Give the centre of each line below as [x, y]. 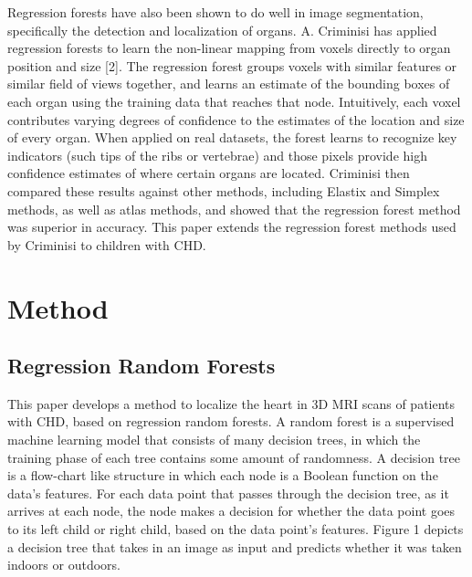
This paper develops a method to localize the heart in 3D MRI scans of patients [231, 403]
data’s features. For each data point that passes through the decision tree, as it [228, 493]
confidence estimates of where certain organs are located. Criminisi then [209, 173]
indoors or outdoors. [64, 565]
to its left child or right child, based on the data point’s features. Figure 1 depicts [236, 529]
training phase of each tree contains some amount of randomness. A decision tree [234, 457]
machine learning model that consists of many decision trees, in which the [214, 440]
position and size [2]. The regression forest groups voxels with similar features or [232, 65]
